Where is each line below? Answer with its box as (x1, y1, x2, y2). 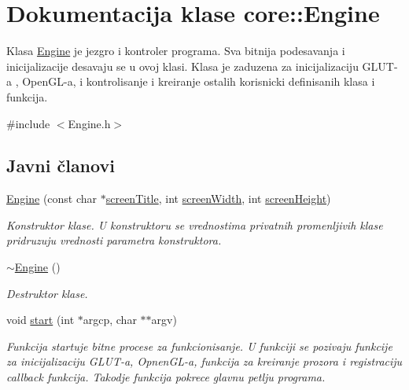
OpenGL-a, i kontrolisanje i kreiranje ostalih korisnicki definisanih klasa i (22, 73, 375, 90)
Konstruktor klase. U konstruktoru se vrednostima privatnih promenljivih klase (6, 216, 383, 233)
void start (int (6, 311, 75, 328)
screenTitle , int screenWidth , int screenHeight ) (105, 190, 331, 207)
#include (6, 115, 50, 131)
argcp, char (83, 311, 137, 328)
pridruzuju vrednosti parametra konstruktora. (6, 232, 222, 248)
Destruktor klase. (6, 285, 88, 301)
